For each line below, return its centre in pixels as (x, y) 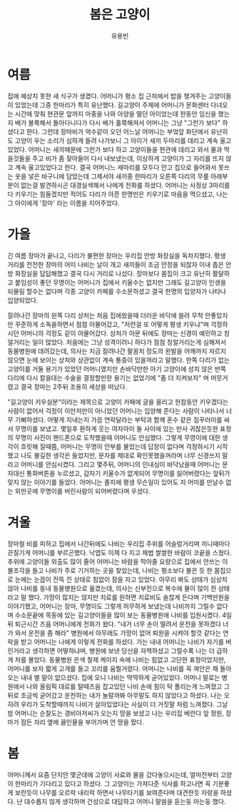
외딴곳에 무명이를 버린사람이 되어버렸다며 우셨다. (82, 491)
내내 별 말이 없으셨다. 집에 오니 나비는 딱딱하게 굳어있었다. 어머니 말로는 (120, 677)
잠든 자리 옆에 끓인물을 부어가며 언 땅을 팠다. (82, 722)
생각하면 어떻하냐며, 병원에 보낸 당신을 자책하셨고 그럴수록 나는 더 (123, 651)
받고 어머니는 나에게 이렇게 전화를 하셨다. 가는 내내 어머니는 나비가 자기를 (122, 641)
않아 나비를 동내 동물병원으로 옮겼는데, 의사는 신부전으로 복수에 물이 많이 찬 (112, 588)
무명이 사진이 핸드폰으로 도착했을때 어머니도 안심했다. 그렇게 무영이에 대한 (118, 437)
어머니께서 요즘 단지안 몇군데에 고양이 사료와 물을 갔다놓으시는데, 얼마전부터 (113, 774)
